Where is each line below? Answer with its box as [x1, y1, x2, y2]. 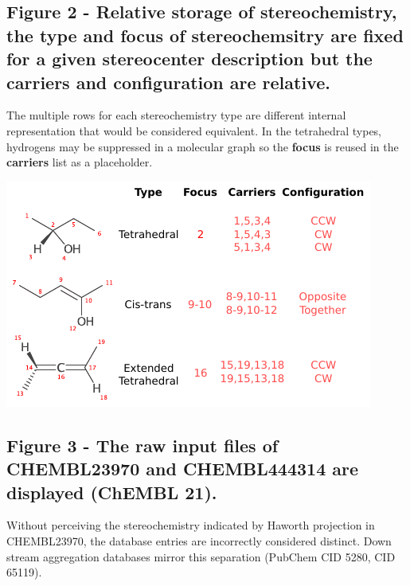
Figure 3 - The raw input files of [6, 432, 279, 457]
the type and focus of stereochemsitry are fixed [6, 22, 404, 47]
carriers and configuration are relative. [6, 69, 330, 94]
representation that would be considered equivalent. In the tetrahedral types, [6, 122, 382, 139]
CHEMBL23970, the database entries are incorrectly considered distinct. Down [6, 532, 392, 549]
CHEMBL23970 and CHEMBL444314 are [6, 456, 359, 481]
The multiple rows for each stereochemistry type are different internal [6, 107, 346, 123]
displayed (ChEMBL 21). [6, 479, 217, 504]
